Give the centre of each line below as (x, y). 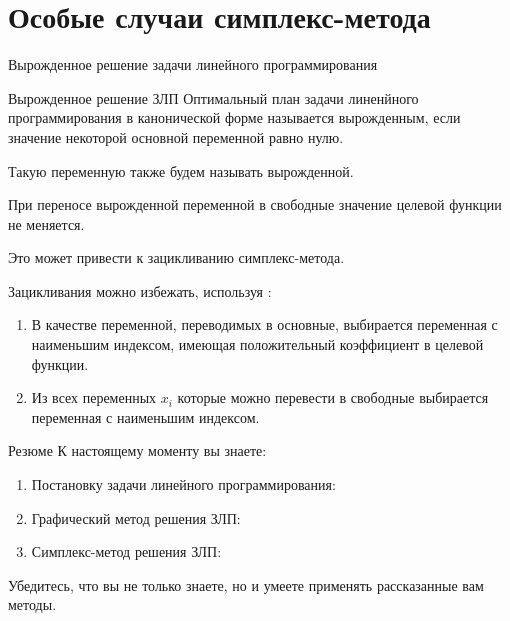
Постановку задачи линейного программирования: (183, 484)
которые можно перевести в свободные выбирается (333, 397)
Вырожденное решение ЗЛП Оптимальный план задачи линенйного (213, 97)
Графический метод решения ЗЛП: (136, 517)
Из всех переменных (94, 397)
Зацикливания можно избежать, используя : (140, 290)
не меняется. (46, 223)
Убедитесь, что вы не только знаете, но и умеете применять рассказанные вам (246, 584)
